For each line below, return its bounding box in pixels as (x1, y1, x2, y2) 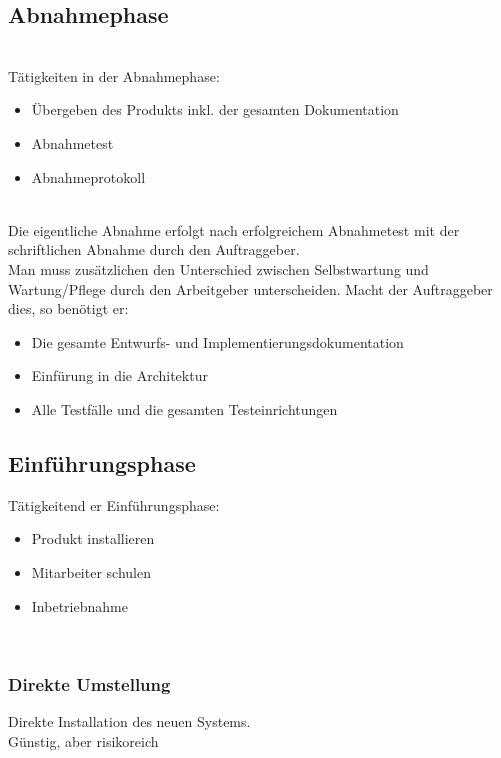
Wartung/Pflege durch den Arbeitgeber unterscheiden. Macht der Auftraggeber (8, 278, 493, 299)
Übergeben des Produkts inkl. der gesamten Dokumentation (31, 99, 399, 120)
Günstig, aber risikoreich (8, 730, 159, 751)
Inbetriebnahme (31, 595, 128, 616)
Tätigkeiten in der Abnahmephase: (8, 65, 220, 86)
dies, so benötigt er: (8, 298, 129, 319)
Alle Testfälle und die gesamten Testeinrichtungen (31, 398, 338, 419)
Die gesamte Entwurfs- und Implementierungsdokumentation (31, 331, 404, 352)
